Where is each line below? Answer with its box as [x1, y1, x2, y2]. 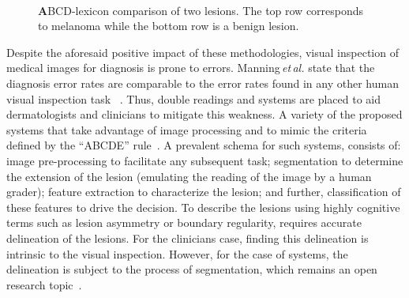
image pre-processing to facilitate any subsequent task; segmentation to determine [6, 152, 403, 168]
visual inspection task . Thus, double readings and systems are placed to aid [6, 90, 381, 107]
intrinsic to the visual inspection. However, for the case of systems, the [6, 245, 348, 262]
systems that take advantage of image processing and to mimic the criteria [6, 121, 367, 138]
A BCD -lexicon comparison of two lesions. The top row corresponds [38, 2, 364, 18]
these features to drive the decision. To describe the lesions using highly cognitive [6, 198, 400, 215]
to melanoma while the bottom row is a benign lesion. [38, 17, 299, 34]
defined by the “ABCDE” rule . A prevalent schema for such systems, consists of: [6, 137, 401, 153]
